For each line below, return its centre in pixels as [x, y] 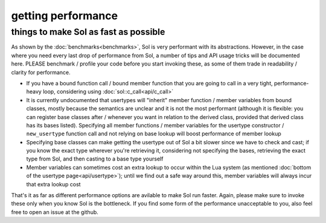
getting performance [64, 16]
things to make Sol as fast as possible [88, 32]
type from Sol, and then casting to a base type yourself [95, 159]
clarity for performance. [41, 72]
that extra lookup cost [53, 184]
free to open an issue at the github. [55, 212]
